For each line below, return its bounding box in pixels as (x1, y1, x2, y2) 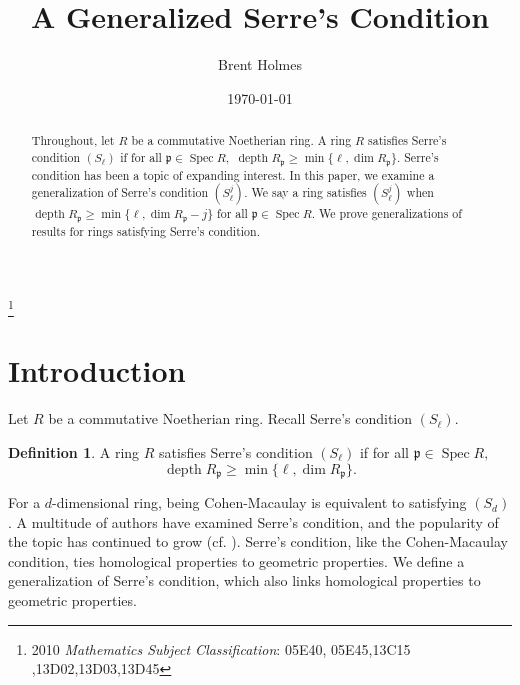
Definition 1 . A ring (8, 442, 140, 462)
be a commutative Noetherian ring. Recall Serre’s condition (48, 408, 413, 429)
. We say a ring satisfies (244, 184, 367, 201)
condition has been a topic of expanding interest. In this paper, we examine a (31, 166, 435, 183)
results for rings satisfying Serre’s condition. (31, 223, 260, 240)
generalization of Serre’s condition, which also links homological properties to (8, 570, 481, 591)
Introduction (8, 350, 186, 391)
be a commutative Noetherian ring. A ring (131, 132, 352, 149)
